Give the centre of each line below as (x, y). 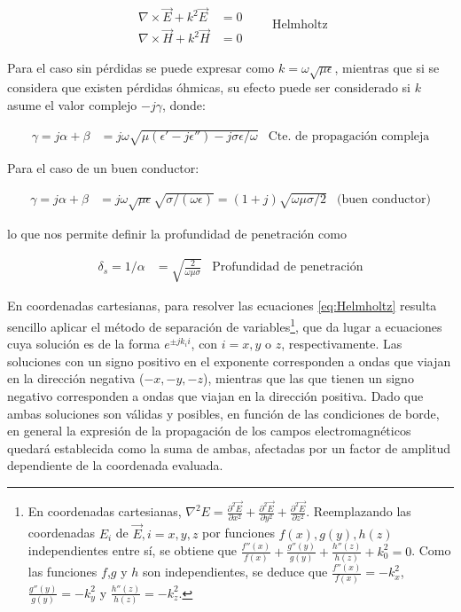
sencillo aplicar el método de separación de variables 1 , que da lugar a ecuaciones (225, 325)
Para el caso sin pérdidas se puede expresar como (141, 67)
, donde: (184, 104)
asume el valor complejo (72, 104)
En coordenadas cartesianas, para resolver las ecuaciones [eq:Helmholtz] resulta (222, 306)
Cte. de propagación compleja (349, 137)
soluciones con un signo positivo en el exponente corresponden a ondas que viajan (229, 361)
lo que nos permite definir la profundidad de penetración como (177, 234)
